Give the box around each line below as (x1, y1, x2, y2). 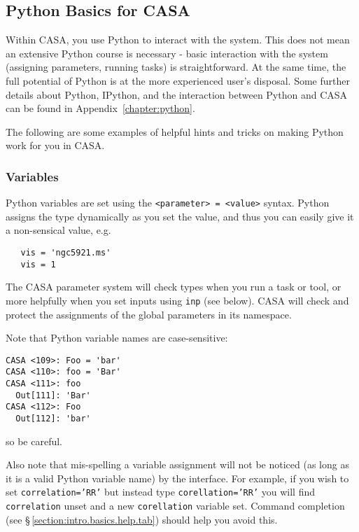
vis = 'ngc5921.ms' (20, 248, 111, 258)
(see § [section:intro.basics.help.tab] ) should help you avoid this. (6, 512, 278, 526)
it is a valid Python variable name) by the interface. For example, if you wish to (6, 470, 349, 485)
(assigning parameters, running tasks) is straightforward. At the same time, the (6, 59, 346, 74)
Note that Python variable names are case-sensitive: (6, 330, 228, 345)
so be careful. (6, 433, 63, 448)
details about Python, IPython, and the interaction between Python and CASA (6, 87, 348, 101)
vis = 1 (20, 259, 56, 269)
